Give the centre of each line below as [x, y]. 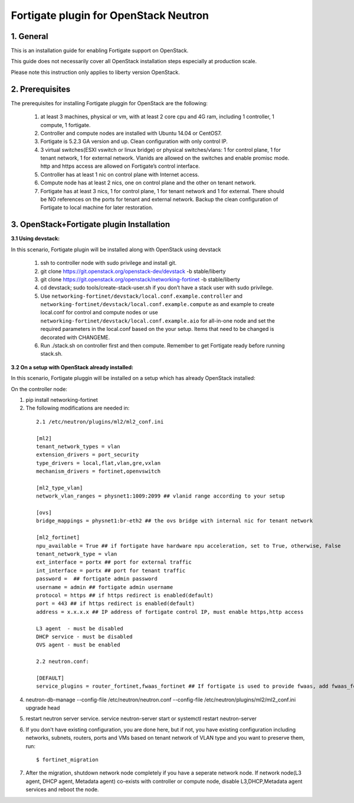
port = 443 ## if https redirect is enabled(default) [115, 604]
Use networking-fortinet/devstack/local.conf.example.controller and [142, 296]
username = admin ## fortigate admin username [105, 587]
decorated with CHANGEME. [75, 337]
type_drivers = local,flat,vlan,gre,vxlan [99, 463]
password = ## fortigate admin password [97, 579]
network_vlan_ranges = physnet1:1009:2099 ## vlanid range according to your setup [161, 496]
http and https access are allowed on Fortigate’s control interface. [120, 166]
